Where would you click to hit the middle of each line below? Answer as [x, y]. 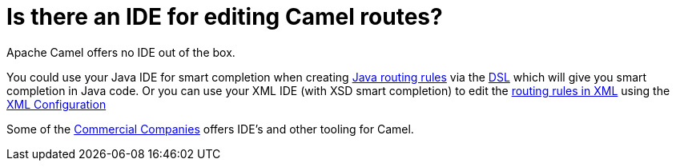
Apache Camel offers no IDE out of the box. [121, 52]
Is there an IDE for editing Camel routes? [225, 17]
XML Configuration [56, 104]
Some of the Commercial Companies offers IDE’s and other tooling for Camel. [210, 129]
